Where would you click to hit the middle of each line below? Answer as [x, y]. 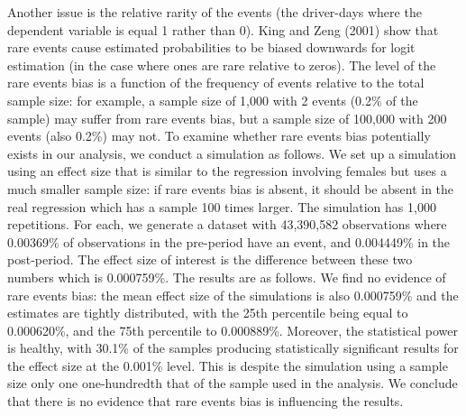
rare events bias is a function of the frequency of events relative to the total [216, 83]
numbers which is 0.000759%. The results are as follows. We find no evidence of [227, 277]
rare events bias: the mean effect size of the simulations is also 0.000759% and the [233, 295]
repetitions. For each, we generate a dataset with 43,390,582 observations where [227, 224]
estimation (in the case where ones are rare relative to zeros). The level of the [222, 65]
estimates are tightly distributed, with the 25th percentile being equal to [208, 313]
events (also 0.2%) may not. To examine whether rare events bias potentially [219, 136]
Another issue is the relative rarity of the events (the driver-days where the [215, 12]
